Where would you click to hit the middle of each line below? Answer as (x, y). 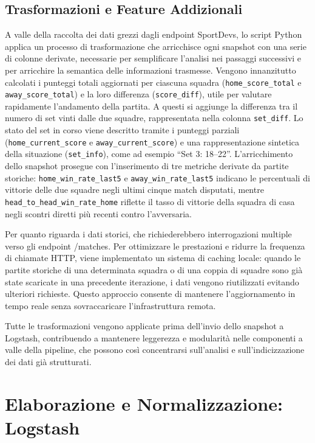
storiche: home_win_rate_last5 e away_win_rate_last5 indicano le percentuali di (157, 177)
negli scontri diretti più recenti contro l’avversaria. (99, 213)
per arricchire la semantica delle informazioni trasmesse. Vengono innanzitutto (151, 70)
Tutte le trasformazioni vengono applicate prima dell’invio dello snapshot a (144, 326)
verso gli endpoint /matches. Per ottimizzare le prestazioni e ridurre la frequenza (155, 246)
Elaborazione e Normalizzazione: (144, 403)
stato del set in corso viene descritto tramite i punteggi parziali (122, 130)
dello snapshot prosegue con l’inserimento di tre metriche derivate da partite (147, 166)
